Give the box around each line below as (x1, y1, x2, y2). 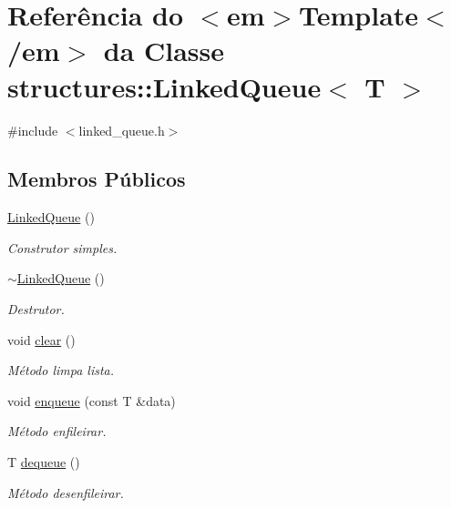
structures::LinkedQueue (7, 67, 322, 105)
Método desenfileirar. (7, 483, 124, 502)
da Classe (103, 32, 225, 69)
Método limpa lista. (7, 361, 115, 380)
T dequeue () (7, 452, 80, 472)
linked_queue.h (78, 120, 165, 139)
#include (7, 120, 58, 139)
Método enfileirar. (7, 422, 107, 441)
